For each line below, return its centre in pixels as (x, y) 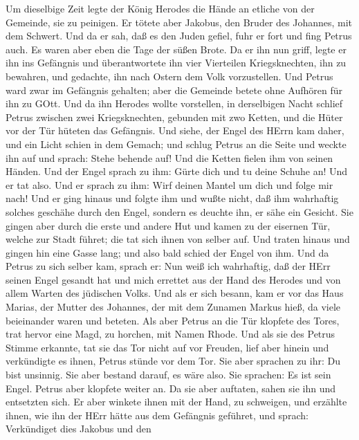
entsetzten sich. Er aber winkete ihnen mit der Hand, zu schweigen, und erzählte (176, 402)
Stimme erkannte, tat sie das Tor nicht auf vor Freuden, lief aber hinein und (167, 347)
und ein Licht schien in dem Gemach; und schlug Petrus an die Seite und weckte (176, 144)
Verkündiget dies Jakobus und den (79, 429)
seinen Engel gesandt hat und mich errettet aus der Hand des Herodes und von (173, 279)
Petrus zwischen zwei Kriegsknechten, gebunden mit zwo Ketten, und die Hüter (174, 117)
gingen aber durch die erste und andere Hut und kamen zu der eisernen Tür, (168, 225)
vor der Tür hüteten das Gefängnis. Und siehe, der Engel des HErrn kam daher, (175, 130)
